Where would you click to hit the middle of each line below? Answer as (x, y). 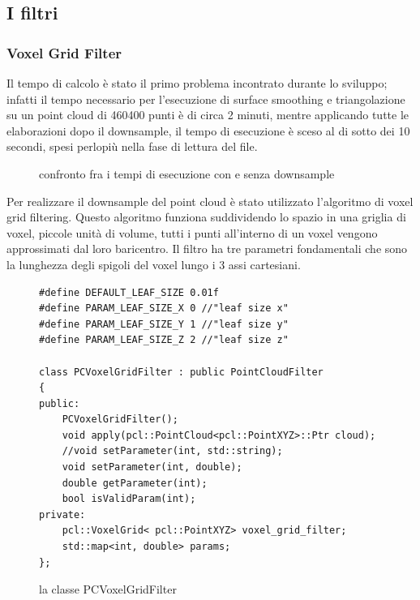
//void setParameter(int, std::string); (172, 451)
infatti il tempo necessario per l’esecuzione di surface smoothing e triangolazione (206, 99)
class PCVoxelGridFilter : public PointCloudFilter (181, 372)
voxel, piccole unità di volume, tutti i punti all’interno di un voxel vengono (192, 232)
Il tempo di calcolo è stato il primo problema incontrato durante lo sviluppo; (197, 83)
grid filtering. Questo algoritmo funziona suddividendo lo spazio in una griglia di (206, 217)
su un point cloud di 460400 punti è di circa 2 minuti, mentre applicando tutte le (208, 115)
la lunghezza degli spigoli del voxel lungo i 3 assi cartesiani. (154, 264)
